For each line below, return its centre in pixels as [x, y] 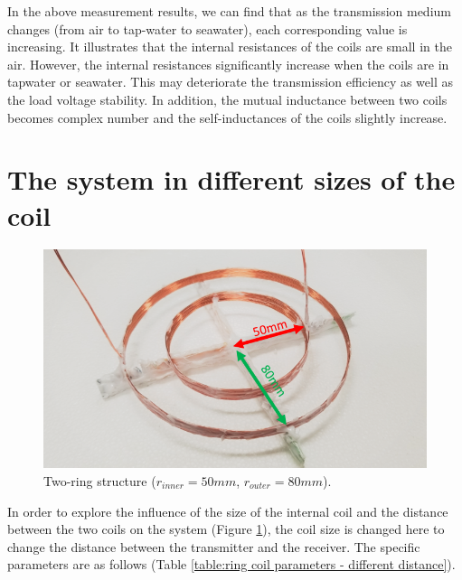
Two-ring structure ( [100, 480]
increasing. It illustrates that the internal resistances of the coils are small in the [230, 47]
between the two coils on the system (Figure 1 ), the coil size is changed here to [226, 529]
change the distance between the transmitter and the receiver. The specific [214, 546]
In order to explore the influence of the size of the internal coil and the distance [228, 511]
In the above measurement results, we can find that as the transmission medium [229, 11]
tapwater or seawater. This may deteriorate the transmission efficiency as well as [231, 82]
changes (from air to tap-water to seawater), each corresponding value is [207, 28]
